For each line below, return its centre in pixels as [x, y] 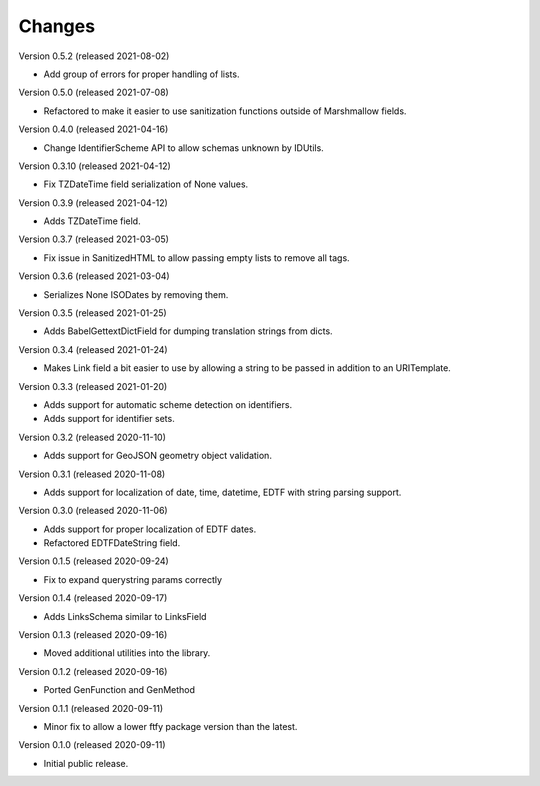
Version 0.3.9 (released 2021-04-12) [93, 202]
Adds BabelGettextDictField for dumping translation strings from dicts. [188, 331]
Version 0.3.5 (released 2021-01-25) [92, 313]
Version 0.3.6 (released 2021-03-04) [94, 276]
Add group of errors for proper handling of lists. [141, 74]
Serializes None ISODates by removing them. [136, 294]
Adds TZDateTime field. [92, 221]
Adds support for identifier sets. [109, 419]
